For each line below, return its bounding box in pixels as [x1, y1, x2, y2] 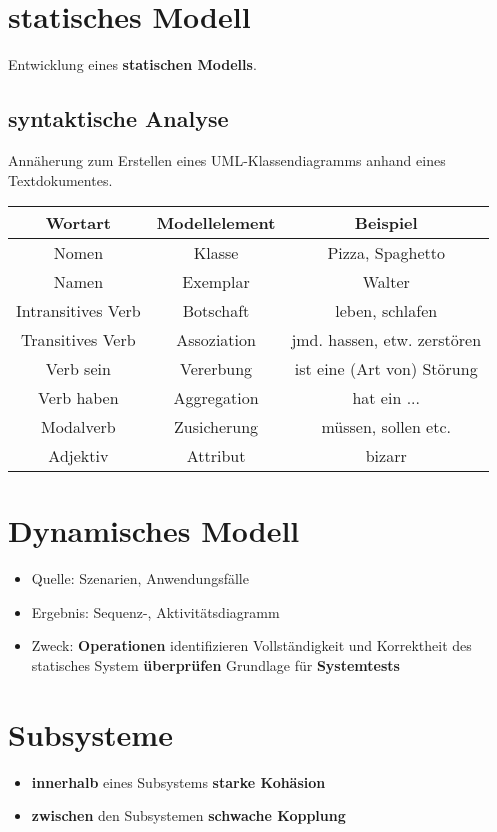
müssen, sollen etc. [321, 415, 451, 439]
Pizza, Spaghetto [327, 241, 445, 265]
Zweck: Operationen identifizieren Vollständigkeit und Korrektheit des [31, 635, 472, 656]
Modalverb [40, 415, 116, 439]
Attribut [186, 444, 246, 468]
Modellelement [156, 211, 276, 235]
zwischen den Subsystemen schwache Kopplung [31, 805, 346, 826]
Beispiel [354, 211, 418, 235]
